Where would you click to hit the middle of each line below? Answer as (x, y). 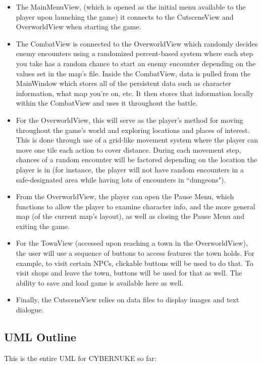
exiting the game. (43, 226)
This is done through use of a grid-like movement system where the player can (137, 140)
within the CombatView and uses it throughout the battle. (107, 103)
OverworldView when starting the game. (78, 27)
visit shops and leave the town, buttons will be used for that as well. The (129, 273)
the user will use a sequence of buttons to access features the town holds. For (135, 253)
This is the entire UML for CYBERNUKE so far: (80, 358)
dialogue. (30, 310)
